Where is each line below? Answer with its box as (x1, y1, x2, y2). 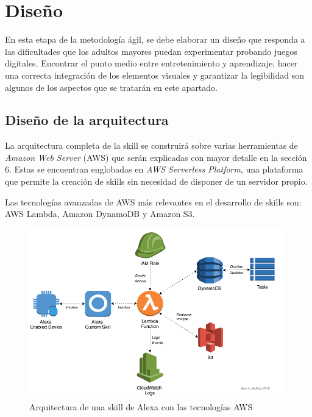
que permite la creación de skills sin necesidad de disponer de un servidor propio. (5, 175, 308, 188)
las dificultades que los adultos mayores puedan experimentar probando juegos (5, 45, 297, 57)
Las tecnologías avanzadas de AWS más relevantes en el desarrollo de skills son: (5, 195, 302, 208)
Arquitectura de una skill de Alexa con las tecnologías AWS (29, 400, 253, 413)
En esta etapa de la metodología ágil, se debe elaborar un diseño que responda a (5, 33, 305, 46)
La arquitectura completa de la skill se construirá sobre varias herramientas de (5, 139, 298, 152)
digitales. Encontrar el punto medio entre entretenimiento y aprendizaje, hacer (5, 57, 298, 69)
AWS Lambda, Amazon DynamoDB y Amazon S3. (5, 207, 195, 220)
